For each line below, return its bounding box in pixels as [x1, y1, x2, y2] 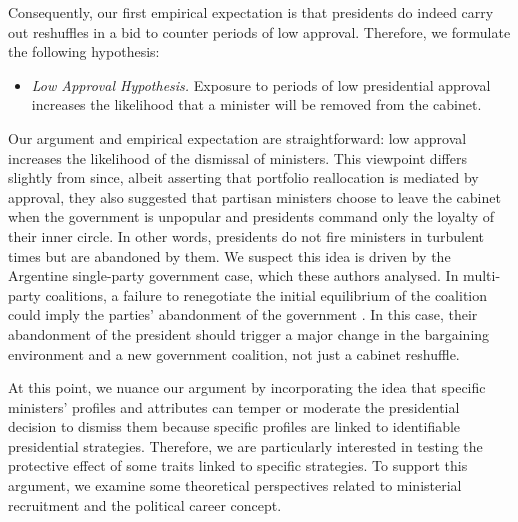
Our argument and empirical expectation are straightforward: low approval [8, 127, 467, 148]
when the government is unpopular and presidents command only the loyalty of [8, 206, 495, 227]
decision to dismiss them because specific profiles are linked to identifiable [8, 416, 461, 437]
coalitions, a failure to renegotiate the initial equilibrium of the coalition [45, 284, 488, 305]
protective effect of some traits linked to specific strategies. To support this [8, 455, 468, 476]
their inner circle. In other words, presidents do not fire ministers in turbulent [8, 225, 484, 246]
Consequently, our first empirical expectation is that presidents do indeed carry [8, 2, 494, 22]
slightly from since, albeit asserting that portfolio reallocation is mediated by [8, 167, 479, 188]
